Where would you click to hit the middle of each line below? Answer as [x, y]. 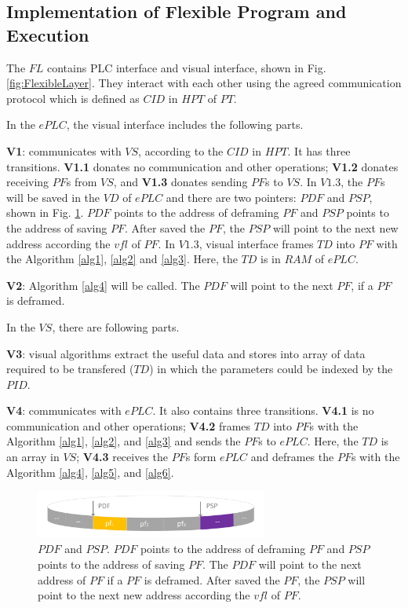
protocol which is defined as [73, 98]
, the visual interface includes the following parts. [185, 125]
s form [201, 457]
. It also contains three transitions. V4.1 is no [263, 410]
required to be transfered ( [70, 369]
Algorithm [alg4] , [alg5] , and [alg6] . [90, 472]
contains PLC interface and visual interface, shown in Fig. [187, 67]
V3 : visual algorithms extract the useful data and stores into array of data [186, 353]
